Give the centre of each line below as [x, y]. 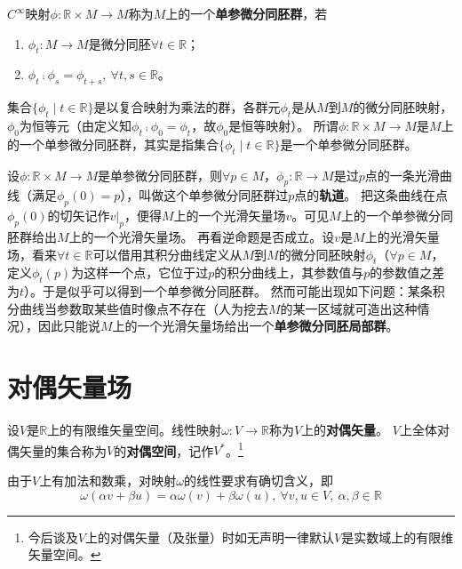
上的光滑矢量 [402, 236]
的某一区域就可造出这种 [349, 308]
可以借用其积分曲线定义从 [167, 254]
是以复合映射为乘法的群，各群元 [187, 107]
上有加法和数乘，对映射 [108, 480]
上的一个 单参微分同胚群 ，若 [247, 13]
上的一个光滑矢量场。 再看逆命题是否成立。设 [202, 236]
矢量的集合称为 [63, 450]
